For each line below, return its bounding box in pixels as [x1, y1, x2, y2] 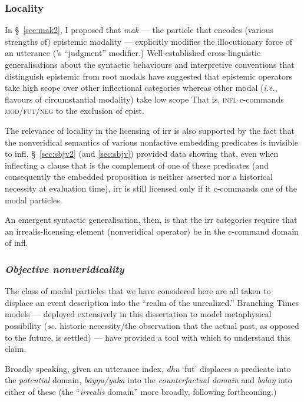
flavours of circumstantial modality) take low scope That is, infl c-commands [5, 93, 284, 105]
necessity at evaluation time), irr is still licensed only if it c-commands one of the [5, 182, 297, 194]
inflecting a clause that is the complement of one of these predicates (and [5, 159, 269, 171]
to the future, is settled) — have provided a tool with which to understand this [5, 331, 291, 343]
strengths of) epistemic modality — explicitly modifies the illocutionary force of [5, 35, 293, 47]
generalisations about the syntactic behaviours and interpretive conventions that [5, 58, 295, 70]
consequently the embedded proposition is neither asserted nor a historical [5, 170, 273, 183]
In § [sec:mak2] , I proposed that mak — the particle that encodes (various [5, 24, 274, 36]
